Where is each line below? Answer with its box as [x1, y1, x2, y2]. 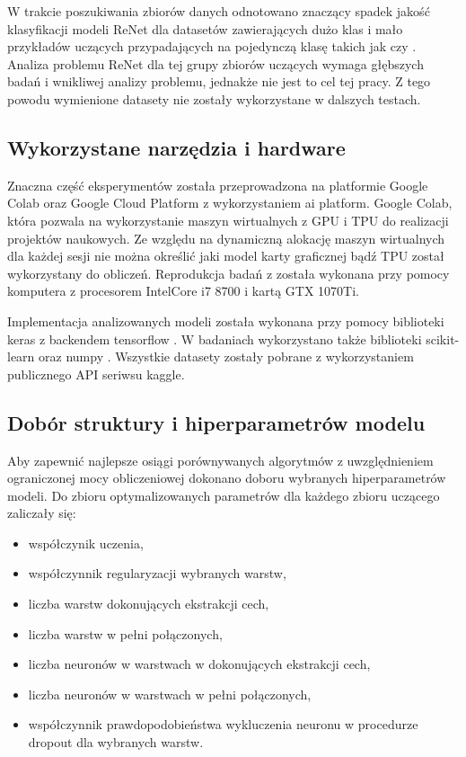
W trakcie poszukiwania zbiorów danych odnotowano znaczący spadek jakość [7, 2, 430, 20]
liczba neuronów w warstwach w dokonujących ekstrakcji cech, [28, 655, 371, 673]
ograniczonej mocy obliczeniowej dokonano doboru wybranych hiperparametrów [7, 468, 446, 487]
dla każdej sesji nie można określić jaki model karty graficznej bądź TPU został [7, 246, 444, 265]
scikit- [426, 329, 460, 348]
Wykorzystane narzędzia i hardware [7, 133, 346, 161]
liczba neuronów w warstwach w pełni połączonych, [28, 684, 312, 703]
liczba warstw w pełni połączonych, [28, 624, 223, 643]
